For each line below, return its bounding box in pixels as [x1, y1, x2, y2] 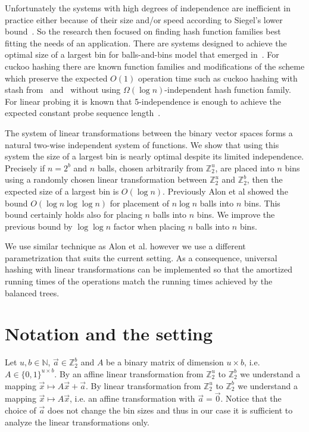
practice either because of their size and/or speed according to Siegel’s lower [5, 13, 283, 26]
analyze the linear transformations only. [5, 415, 149, 428]
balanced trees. [5, 286, 60, 299]
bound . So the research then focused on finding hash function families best [5, 25, 281, 37]
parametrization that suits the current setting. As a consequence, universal [5, 251, 277, 264]
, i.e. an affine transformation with [70, 392, 195, 405]
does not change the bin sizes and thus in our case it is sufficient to [47, 403, 293, 416]
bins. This [244, 196, 280, 209]
